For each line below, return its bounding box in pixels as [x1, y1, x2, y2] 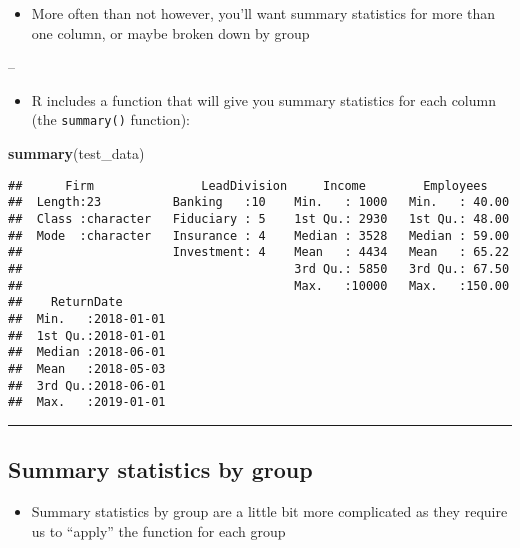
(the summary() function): [31, 109, 190, 130]
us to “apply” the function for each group [31, 520, 286, 541]
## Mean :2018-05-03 [8, 361, 166, 376]
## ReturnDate [8, 295, 123, 310]
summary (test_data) [8, 143, 145, 164]
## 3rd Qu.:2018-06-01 [8, 378, 166, 393]
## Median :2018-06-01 [8, 345, 166, 360]
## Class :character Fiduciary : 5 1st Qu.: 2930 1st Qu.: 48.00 [8, 211, 510, 226]
